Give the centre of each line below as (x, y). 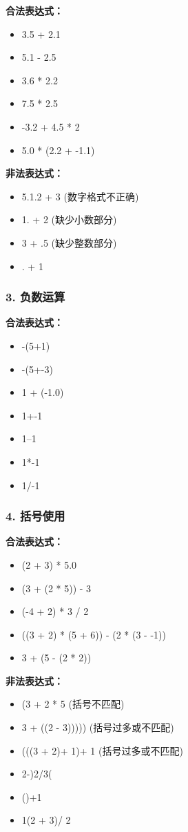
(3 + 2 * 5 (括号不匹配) (73, 704)
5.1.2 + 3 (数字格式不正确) (80, 196)
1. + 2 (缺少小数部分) (69, 219)
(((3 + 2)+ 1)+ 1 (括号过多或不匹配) (102, 750)
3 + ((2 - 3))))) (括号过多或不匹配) (98, 727)
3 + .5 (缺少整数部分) (69, 242)
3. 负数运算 (35, 297)
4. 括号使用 (35, 516)
